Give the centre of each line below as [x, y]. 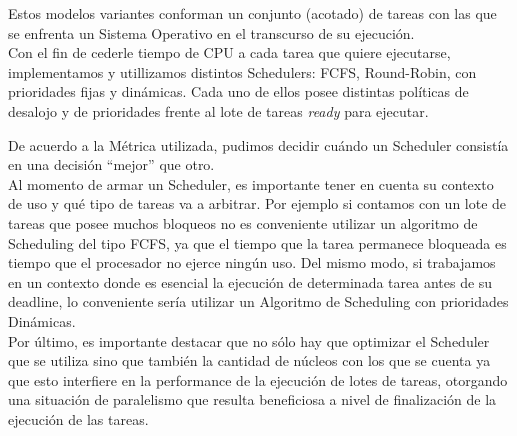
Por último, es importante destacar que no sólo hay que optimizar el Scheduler [249, 340]
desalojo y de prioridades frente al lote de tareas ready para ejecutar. [218, 110]
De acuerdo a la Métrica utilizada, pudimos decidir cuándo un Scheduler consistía [258, 144]
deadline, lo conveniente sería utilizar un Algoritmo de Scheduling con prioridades [258, 301]
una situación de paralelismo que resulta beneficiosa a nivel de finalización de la [252, 399]
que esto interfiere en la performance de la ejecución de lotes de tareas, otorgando [258, 379]
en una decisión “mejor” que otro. [111, 164]
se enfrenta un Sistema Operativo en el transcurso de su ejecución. [211, 32]
